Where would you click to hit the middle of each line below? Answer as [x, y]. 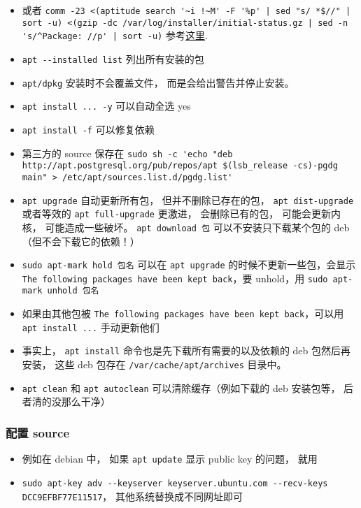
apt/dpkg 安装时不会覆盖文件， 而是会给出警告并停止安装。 [158, 82]
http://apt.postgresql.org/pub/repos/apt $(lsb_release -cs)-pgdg [180, 166]
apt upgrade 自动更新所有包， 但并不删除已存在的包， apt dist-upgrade [188, 199]
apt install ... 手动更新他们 [91, 327]
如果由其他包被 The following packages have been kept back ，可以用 [183, 313]
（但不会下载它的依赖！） [81, 241]
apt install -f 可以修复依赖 [88, 129]
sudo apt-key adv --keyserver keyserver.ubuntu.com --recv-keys [175, 483]
